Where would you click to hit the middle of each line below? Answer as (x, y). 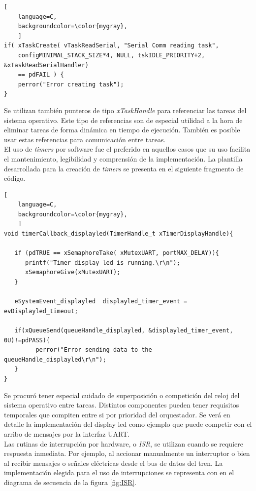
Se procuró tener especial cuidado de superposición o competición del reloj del (122, 395)
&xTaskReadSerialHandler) (46, 65)
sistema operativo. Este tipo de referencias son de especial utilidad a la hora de (123, 120)
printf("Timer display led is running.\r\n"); (102, 263)
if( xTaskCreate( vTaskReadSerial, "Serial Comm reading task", (112, 46)
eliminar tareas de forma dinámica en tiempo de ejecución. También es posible (122, 130)
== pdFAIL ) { (41, 75)
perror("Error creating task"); (71, 84)
